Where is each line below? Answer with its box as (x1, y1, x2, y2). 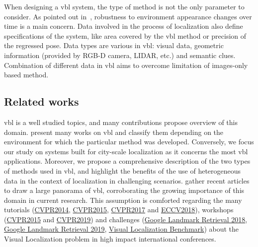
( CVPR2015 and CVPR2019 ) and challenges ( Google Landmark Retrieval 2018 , (4, 214, 248, 224)
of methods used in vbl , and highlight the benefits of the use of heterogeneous (4, 165, 241, 176)
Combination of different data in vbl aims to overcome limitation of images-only (4, 60, 248, 70)
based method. (4, 69, 49, 80)
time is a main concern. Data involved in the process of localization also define (4, 21, 243, 31)
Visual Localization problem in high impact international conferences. (4, 234, 216, 244)
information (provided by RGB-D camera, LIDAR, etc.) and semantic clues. (4, 50, 236, 60)
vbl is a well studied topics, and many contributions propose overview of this (4, 117, 238, 127)
